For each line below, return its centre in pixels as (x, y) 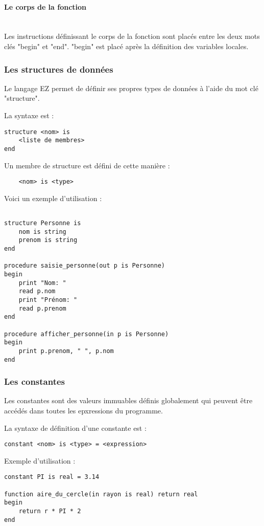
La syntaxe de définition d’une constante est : (75, 428)
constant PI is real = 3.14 (52, 477)
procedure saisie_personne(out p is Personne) (85, 266)
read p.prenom (42, 308)
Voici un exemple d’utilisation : (53, 198)
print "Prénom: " (48, 300)
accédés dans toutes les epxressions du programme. (83, 411)
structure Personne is (43, 223)
